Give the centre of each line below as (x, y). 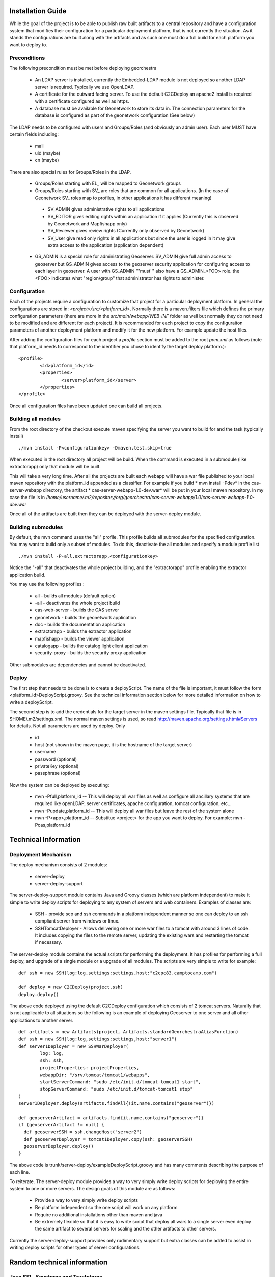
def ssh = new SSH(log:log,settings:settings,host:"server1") (98, 1039)
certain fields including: (34, 134)
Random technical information (59, 1262)
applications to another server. (42, 1020)
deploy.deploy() (39, 994)
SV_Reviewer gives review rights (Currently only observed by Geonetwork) (126, 231)
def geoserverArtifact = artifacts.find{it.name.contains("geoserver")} (111, 1118)
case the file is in (27, 498)
